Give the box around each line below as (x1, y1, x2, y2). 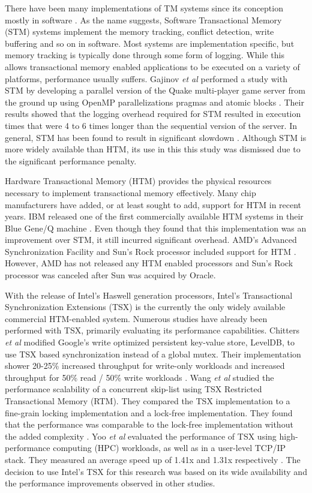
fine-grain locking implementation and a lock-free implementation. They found (5, 406, 293, 419)
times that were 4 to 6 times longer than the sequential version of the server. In (5, 119, 298, 131)
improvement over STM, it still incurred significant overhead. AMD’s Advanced (5, 233, 297, 246)
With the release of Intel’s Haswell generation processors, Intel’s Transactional (5, 288, 293, 301)
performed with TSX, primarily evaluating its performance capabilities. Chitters (5, 324, 299, 336)
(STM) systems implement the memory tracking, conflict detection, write (5, 25, 274, 38)
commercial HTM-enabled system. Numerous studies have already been (5, 312, 268, 324)
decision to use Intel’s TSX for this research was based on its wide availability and (5, 465, 307, 477)
